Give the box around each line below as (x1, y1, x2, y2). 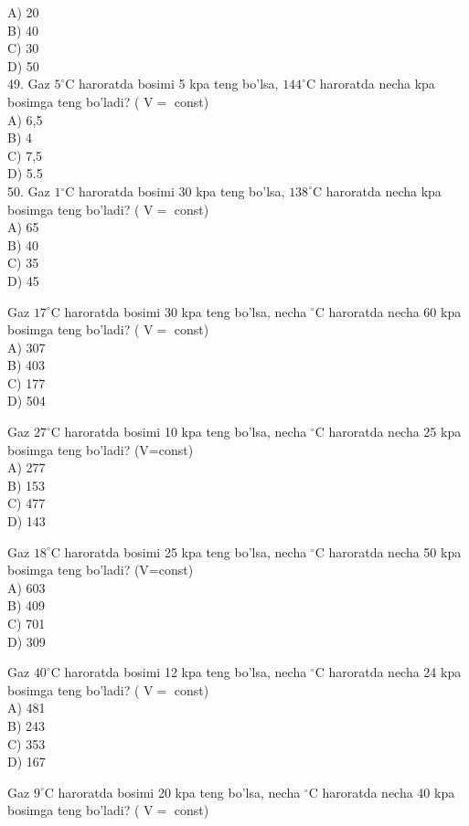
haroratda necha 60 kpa (328, 302, 462, 321)
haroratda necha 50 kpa (328, 542, 462, 561)
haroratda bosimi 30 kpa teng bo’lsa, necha (64, 302, 307, 321)
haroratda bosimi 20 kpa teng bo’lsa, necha (58, 782, 301, 801)
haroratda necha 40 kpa (322, 782, 455, 801)
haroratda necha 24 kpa (328, 662, 462, 682)
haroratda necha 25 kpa (328, 422, 462, 441)
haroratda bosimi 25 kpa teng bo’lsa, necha (64, 542, 307, 561)
